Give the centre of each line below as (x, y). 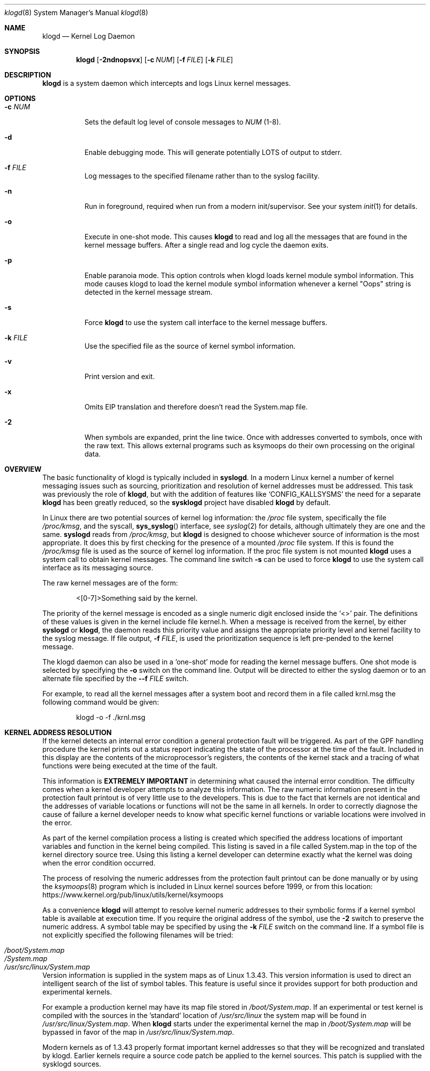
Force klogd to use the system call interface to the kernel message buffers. (206, 322)
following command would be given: (101, 702)
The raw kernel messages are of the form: (110, 583)
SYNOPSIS (22, 51)
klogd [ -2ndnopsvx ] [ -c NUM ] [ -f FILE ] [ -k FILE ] (154, 60)
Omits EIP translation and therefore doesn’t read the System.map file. (196, 407)
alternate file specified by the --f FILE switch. (115, 678)
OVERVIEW (23, 469)
